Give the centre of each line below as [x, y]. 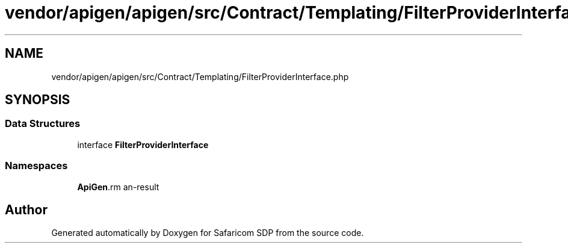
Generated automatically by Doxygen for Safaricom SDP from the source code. [208, 233]
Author [26, 209]
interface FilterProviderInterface [143, 144]
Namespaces [36, 166]
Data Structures [43, 124]
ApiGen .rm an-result [118, 187]
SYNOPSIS [38, 100]
